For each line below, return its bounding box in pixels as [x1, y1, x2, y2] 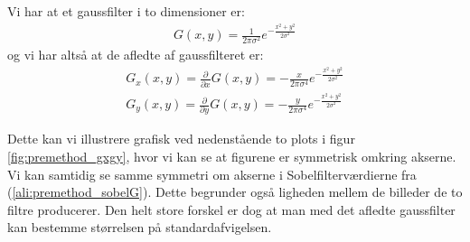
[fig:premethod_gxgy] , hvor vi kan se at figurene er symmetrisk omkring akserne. [7, 146, 456, 165]
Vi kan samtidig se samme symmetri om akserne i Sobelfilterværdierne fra [7, 164, 417, 183]
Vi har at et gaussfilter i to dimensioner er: [7, 2, 245, 20]
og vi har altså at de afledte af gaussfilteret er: [7, 45, 264, 64]
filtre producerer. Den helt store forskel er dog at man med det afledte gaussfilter [7, 200, 456, 219]
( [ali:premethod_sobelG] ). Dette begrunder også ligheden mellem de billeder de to [7, 182, 463, 201]
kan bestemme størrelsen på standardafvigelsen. [7, 218, 272, 237]
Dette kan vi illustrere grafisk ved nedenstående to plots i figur [7, 129, 355, 148]
